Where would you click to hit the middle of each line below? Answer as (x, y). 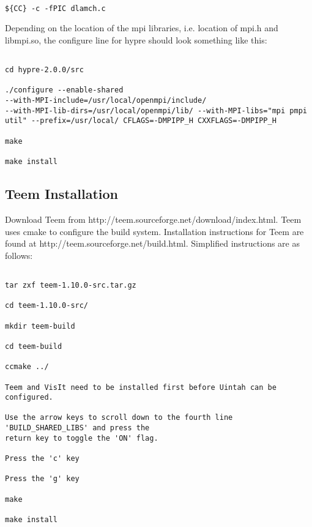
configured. (29, 398)
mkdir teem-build (40, 326)
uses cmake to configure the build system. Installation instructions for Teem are (154, 231)
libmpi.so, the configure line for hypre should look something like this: (136, 39)
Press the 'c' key (42, 459)
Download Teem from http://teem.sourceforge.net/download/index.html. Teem (153, 219)
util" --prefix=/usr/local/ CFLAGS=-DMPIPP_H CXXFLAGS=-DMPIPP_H (141, 121)
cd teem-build (34, 346)
